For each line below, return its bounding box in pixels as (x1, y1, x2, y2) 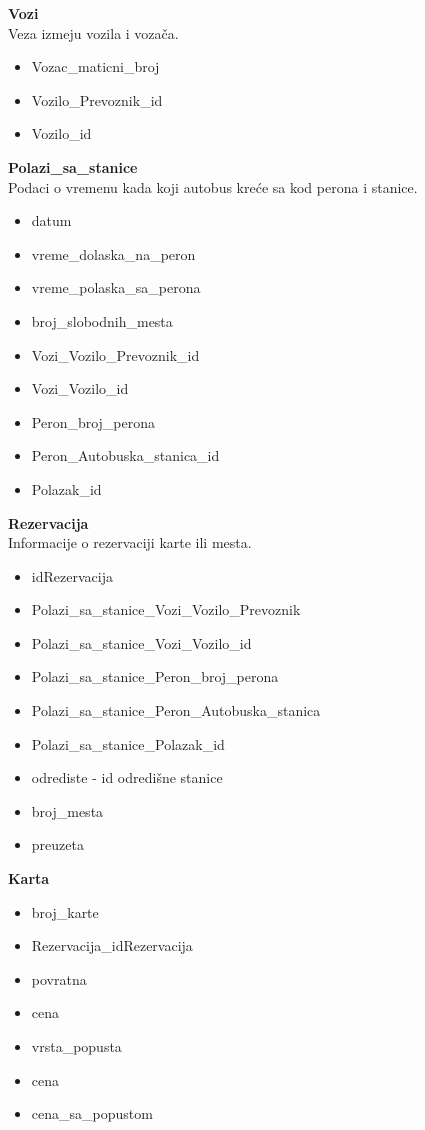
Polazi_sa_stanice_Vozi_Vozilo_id (31, 632, 252, 653)
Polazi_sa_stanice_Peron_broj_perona (31, 666, 279, 687)
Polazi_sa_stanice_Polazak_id (31, 733, 225, 754)
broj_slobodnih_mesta (31, 310, 173, 331)
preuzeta (31, 834, 84, 855)
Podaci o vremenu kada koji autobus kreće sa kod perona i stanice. (8, 176, 418, 197)
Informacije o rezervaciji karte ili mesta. (8, 532, 252, 553)
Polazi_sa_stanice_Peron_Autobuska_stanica (31, 700, 321, 721)
